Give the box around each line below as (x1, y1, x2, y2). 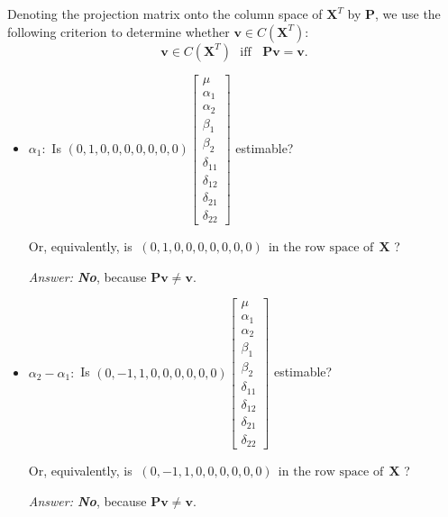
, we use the (375, 5, 441, 23)
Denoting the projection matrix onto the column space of (7, 5, 323, 23)
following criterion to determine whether (7, 22, 230, 41)
